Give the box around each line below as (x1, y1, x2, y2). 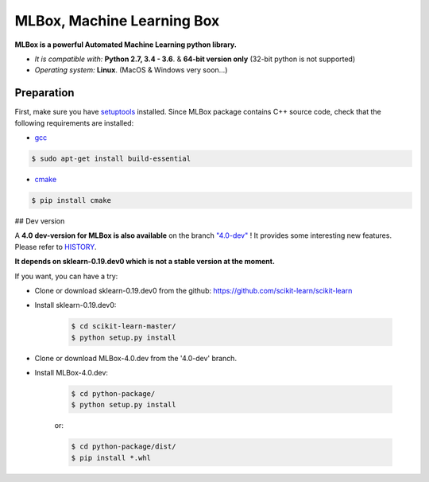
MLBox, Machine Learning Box (14, 12, 220, 29)
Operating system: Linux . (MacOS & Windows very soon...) (34, 65, 228, 75)
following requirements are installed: (14, 118, 134, 127)
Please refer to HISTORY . (14, 242, 97, 251)
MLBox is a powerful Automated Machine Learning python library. (14, 40, 238, 49)
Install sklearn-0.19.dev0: (34, 301, 117, 310)
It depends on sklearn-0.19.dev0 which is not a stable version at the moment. (14, 257, 276, 266)
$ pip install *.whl (71, 453, 151, 462)
